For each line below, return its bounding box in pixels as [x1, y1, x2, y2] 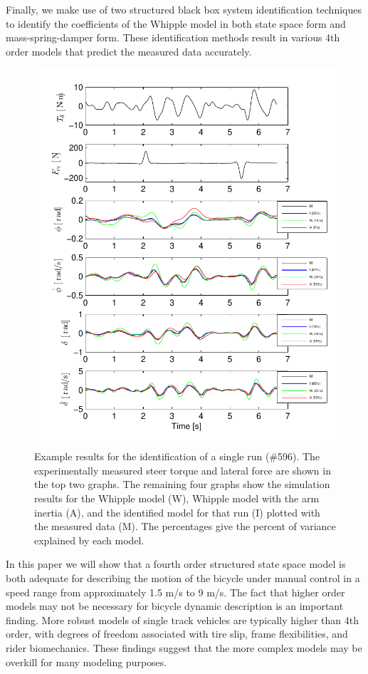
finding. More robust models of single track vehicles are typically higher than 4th [6, 612, 359, 627]
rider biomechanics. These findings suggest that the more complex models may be [6, 640, 362, 655]
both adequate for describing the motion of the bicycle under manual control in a [6, 571, 360, 585]
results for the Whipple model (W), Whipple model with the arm [34, 491, 320, 506]
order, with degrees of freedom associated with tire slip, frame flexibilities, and [6, 626, 348, 641]
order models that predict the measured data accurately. [6, 43, 252, 58]
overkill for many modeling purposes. [6, 654, 167, 669]
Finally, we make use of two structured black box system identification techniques [6, 2, 362, 16]
